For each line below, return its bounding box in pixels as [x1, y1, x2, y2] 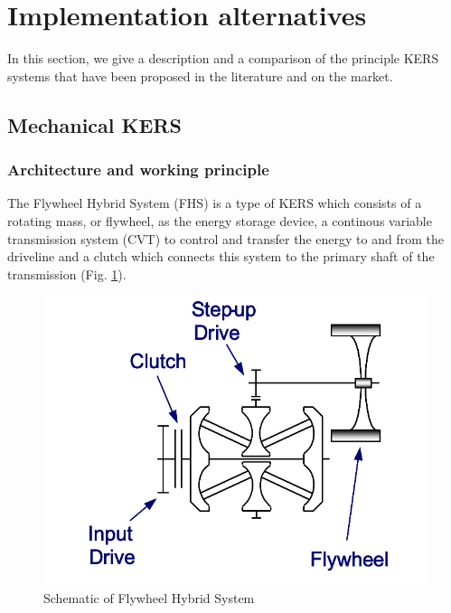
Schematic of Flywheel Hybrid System [43, 589, 255, 608]
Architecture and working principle [7, 158, 269, 181]
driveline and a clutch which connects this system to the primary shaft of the [7, 247, 435, 266]
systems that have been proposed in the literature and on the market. [7, 66, 393, 85]
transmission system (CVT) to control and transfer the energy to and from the [7, 229, 444, 248]
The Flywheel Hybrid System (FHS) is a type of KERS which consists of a [7, 193, 422, 212]
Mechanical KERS [7, 110, 182, 138]
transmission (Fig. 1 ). [7, 264, 127, 283]
